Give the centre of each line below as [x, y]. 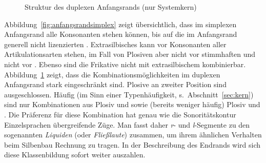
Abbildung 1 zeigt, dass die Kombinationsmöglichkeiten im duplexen [112, 74]
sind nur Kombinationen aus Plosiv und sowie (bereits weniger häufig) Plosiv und [132, 104]
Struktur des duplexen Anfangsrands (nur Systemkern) [111, 7]
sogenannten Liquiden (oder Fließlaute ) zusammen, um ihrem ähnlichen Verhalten [133, 135]
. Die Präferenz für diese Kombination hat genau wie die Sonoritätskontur [120, 114]
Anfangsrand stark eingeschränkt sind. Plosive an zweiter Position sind [115, 84]
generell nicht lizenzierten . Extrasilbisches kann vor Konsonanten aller [115, 44]
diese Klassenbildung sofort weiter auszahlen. [75, 155]
